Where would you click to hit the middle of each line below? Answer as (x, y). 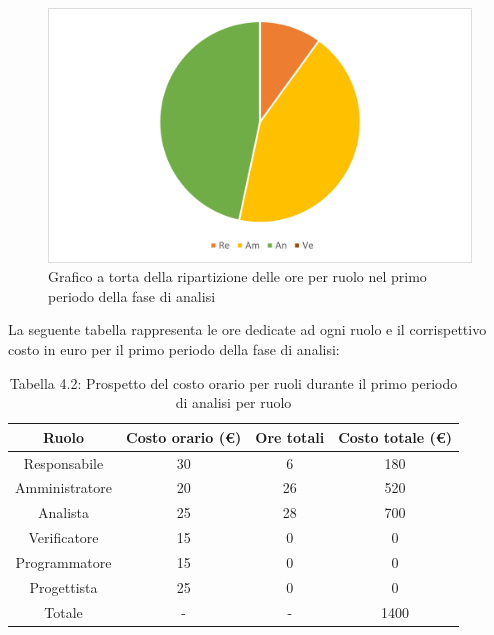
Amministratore (63, 487)
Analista (63, 512)
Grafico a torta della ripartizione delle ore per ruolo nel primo (237, 276)
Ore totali (290, 436)
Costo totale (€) (395, 436)
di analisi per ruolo (233, 402)
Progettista (63, 586)
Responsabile (63, 462)
